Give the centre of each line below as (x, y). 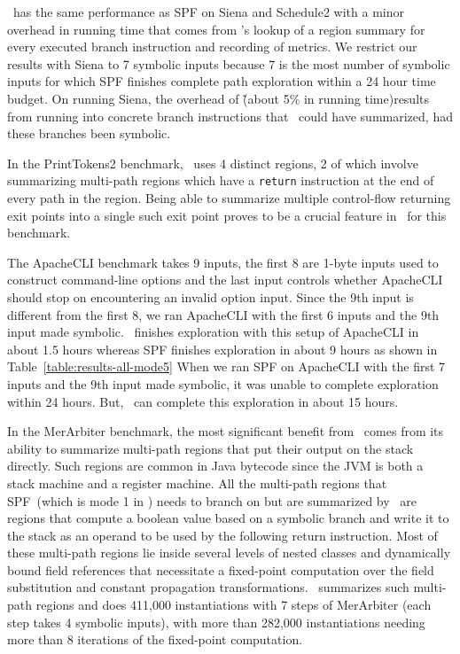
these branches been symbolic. (89, 133)
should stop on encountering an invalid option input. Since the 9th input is (211, 296)
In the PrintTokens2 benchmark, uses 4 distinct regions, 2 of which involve (213, 163)
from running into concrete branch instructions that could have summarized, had (230, 116)
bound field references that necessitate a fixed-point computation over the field (221, 569)
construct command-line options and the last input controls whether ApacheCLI (225, 280)
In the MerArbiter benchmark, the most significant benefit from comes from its (226, 431)
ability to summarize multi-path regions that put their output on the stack (211, 448)
